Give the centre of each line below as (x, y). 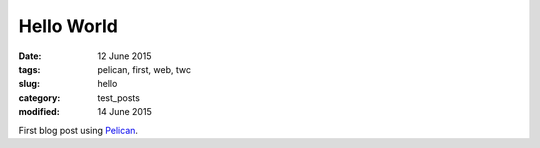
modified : (39, 112)
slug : (29, 84)
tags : (29, 69)
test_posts (118, 97)
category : (39, 97)
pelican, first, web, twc (144, 69)
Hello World (68, 26)
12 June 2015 (124, 56)
